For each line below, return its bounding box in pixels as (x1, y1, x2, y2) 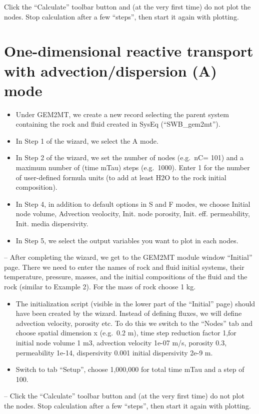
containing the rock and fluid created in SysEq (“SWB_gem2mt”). (15, 119, 220, 129)
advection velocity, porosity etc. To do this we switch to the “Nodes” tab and (15, 317, 252, 328)
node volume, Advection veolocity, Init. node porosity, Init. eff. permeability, (15, 208, 250, 219)
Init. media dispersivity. (15, 218, 88, 229)
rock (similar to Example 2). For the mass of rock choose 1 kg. (4, 281, 196, 291)
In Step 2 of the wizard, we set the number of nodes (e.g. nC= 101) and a (15, 152, 244, 163)
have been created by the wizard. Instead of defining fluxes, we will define (15, 308, 242, 318)
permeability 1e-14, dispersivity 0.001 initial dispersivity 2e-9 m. (15, 347, 213, 357)
